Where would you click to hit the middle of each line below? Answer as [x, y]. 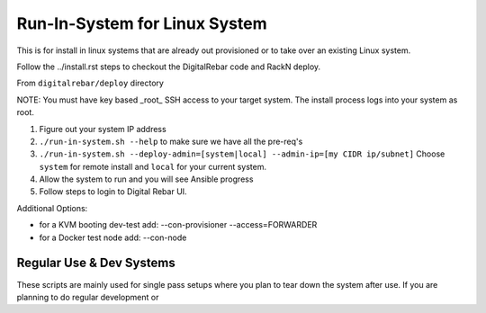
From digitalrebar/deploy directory [90, 83]
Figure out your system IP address [103, 129]
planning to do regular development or [88, 297]
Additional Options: [52, 208]
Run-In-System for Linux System [142, 23]
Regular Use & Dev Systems [96, 263]
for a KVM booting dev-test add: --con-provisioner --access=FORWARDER [178, 225]
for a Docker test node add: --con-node [113, 237]
